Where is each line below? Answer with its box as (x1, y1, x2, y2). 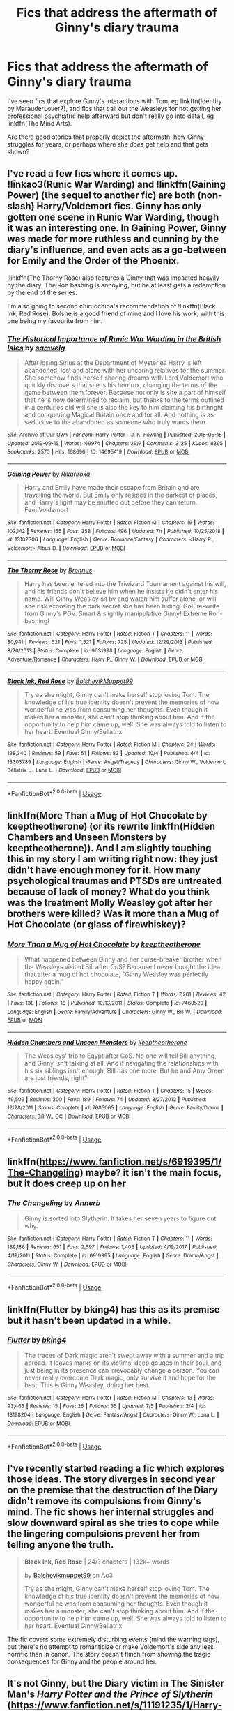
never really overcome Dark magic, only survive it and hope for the (24, 1373, 216, 1382)
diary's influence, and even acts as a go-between (7, 244, 226, 256)
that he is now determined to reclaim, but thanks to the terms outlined (24, 396, 225, 404)
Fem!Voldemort (24, 506, 69, 514)
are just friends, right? (24, 1073, 88, 1082)
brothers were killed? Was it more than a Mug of (7, 907, 219, 919)
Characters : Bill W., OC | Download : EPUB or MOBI (7, 1113, 131, 1120)
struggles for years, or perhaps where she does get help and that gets (7, 140, 209, 148)
